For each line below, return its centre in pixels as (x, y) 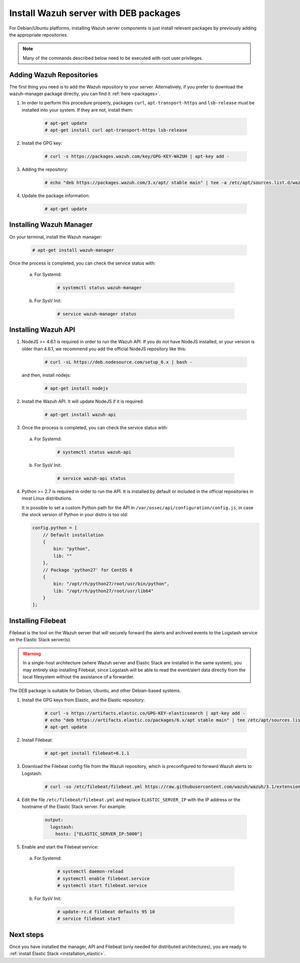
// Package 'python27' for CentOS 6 (87, 570)
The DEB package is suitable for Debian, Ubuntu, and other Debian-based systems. (95, 691)
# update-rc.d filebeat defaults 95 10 (106, 912)
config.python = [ (55, 528)
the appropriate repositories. (39, 35)
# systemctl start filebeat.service (102, 886)
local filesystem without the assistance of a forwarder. (78, 677)
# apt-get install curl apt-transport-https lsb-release (116, 130)
